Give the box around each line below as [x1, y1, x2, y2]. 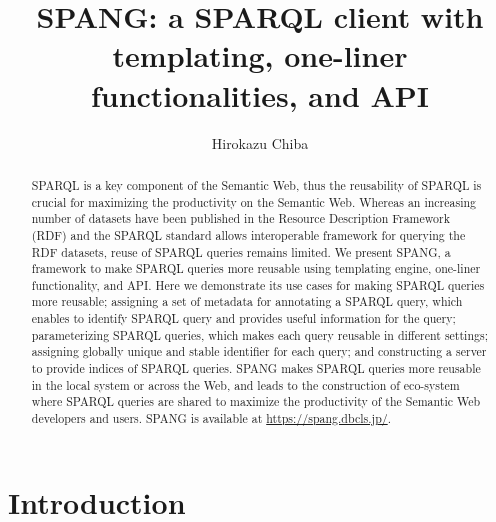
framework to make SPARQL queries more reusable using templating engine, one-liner [31, 260, 481, 277]
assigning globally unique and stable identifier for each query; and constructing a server [31, 343, 487, 360]
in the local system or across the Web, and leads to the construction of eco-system [31, 376, 460, 393]
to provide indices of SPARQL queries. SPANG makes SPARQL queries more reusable [31, 360, 481, 377]
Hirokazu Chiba [211, 132, 309, 153]
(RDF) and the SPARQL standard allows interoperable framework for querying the [31, 226, 466, 243]
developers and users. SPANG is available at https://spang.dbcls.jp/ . [31, 410, 391, 427]
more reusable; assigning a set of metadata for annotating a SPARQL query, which [31, 293, 463, 310]
